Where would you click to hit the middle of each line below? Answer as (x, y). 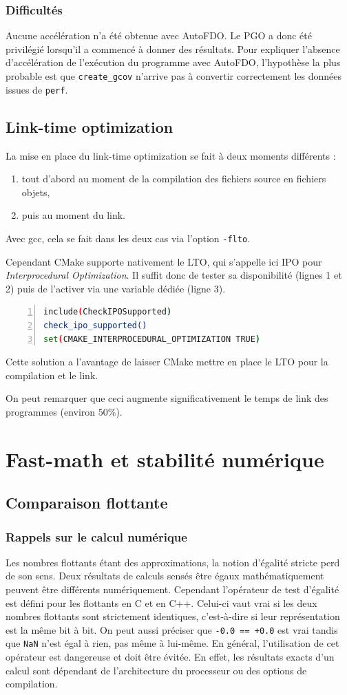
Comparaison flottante (87, 503)
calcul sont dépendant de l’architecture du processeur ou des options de (156, 670)
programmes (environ (51, 411)
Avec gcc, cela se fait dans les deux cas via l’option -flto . (128, 238)
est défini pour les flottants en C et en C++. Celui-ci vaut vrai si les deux (161, 602)
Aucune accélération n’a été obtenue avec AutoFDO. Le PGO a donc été (159, 35)
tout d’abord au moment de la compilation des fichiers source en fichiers (174, 179)
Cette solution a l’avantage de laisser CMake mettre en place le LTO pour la (167, 362)
